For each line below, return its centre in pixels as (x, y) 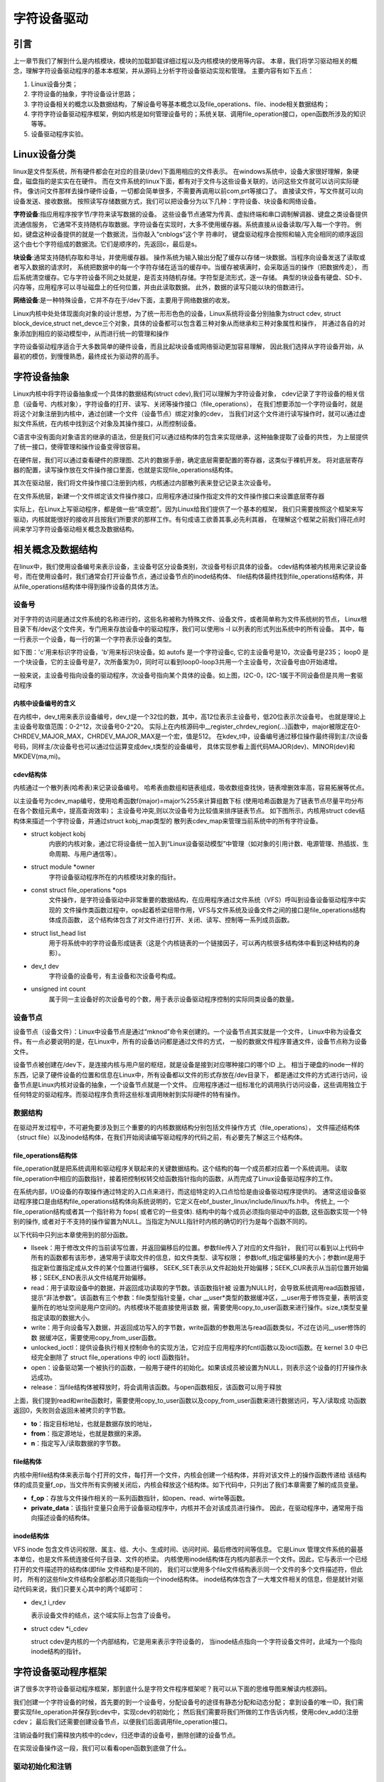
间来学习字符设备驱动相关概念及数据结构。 (75, 529)
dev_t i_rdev (48, 1602)
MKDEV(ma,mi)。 (39, 756)
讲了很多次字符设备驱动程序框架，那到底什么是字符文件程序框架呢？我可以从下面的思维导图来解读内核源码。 (172, 1689)
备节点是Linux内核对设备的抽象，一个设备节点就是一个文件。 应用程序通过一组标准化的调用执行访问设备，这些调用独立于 (190, 1084)
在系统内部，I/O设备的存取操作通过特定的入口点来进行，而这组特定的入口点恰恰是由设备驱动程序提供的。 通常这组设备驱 (190, 1192)
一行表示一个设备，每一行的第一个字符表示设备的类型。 (94, 639)
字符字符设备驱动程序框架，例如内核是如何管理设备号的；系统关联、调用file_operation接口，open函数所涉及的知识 (198, 114)
